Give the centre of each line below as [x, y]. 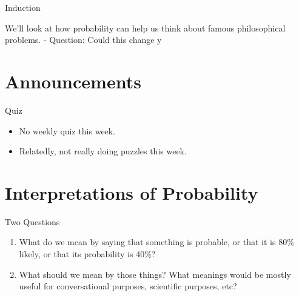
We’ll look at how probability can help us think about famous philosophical [145, 28]
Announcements [73, 81]
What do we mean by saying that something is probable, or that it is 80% [156, 242]
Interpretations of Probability [132, 192]
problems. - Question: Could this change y [83, 40]
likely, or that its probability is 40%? [87, 254]
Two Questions [32, 221]
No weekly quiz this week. [67, 130]
